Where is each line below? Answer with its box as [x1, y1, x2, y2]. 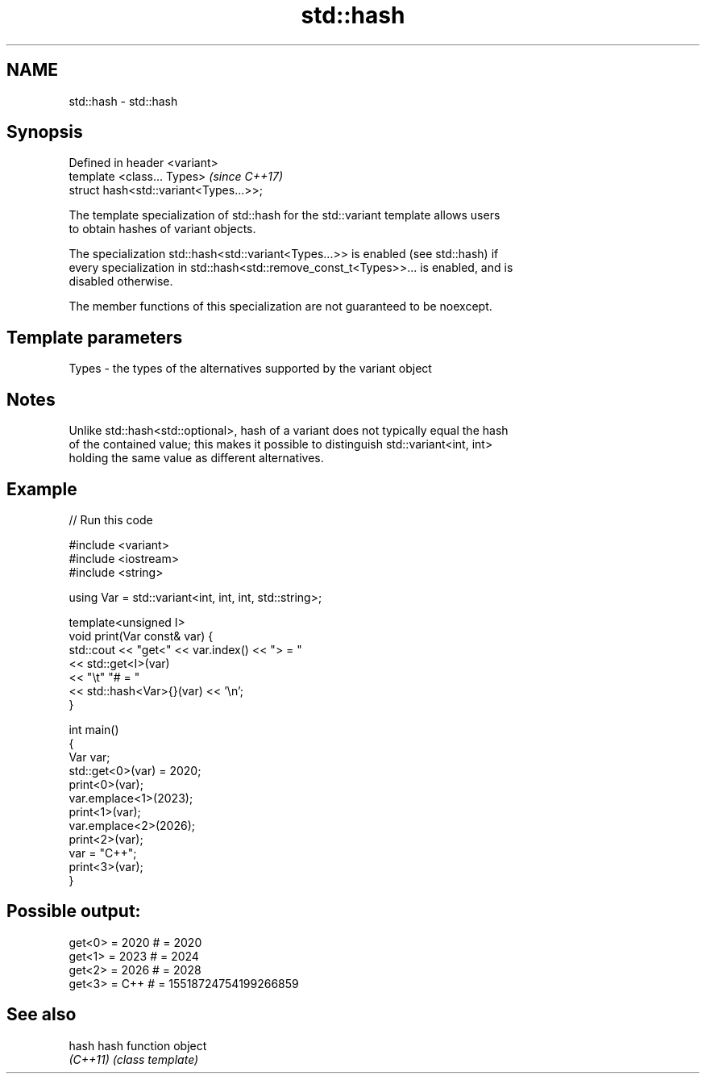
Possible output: [6, 901, 141, 922]
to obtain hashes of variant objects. [69, 222, 256, 236]
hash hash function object [69, 1038, 207, 1053]
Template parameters [6, 327, 183, 348]
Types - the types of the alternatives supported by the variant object [69, 361, 432, 376]
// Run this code [69, 512, 153, 527]
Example [6, 478, 77, 499]
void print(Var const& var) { [69, 628, 214, 643]
